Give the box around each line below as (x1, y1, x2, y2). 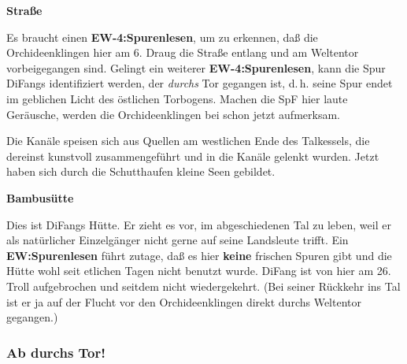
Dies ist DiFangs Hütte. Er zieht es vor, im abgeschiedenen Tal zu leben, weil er (6, 216, 391, 232)
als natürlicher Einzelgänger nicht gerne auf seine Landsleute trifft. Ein (6, 232, 349, 248)
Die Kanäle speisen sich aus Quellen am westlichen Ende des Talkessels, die (6, 132, 370, 149)
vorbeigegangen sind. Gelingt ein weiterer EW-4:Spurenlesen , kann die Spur (6, 59, 386, 76)
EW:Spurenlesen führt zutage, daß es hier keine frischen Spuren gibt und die (6, 247, 392, 263)
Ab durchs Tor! (6, 342, 105, 362)
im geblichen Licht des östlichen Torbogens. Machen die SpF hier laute (6, 90, 348, 106)
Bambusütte (6, 189, 74, 206)
